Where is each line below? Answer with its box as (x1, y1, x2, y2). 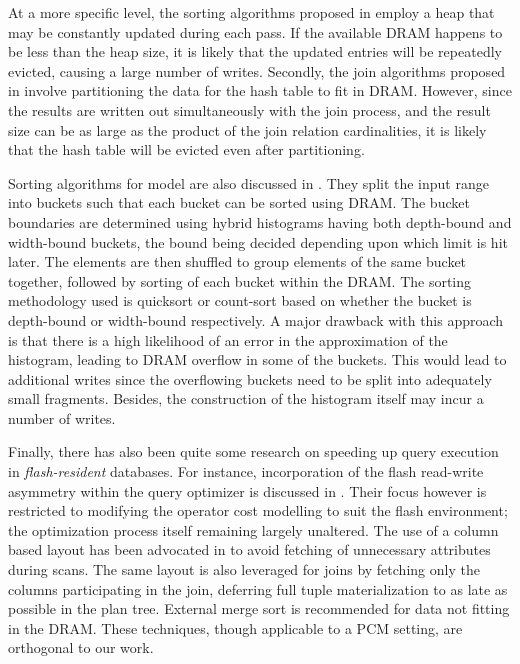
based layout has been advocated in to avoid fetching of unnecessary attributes (8, 539, 491, 560)
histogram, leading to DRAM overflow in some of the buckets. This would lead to (8, 349, 507, 370)
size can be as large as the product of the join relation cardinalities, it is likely (8, 119, 487, 140)
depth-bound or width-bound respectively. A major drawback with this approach (8, 309, 504, 330)
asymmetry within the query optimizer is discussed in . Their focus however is (8, 480, 487, 501)
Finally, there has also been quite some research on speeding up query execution (8, 441, 499, 462)
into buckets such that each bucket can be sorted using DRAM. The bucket (8, 192, 470, 213)
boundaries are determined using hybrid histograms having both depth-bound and (8, 211, 512, 232)
